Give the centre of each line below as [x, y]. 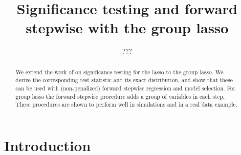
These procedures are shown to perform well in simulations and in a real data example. [126, 104]
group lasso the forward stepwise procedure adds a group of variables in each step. [120, 96]
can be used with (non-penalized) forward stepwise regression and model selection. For [125, 88]
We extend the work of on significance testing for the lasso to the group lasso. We [119, 72]
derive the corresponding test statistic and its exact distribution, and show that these [124, 80]
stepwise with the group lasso [127, 28]
